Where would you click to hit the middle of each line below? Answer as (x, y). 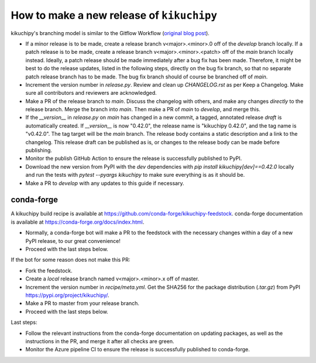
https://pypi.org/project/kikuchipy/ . (67, 295)
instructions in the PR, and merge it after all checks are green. (100, 341)
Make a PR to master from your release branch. (83, 303)
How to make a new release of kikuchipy (114, 15)
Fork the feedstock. (49, 270)
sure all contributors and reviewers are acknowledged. (91, 93)
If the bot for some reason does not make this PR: (71, 260)
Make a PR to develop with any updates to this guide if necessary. (105, 183)
